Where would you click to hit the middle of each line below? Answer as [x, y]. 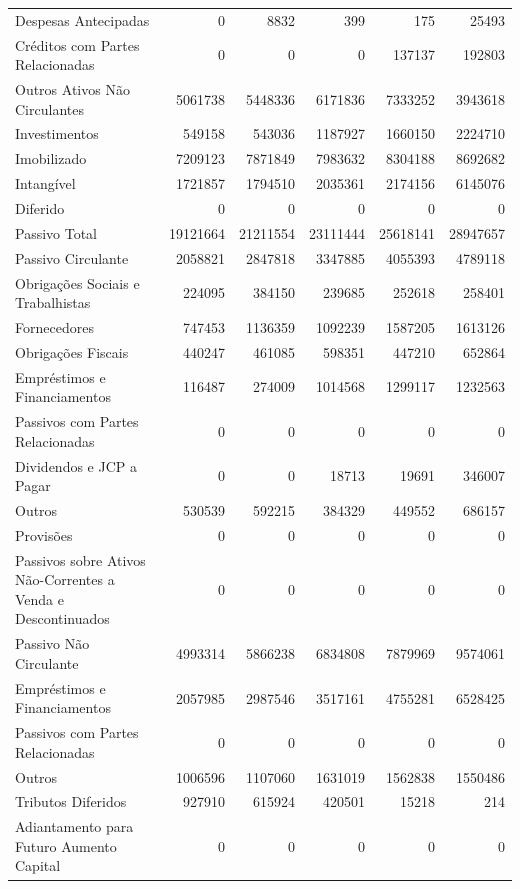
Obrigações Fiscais [72, 351]
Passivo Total [56, 232]
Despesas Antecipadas [82, 19]
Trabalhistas [53, 302]
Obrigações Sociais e [77, 282]
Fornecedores [54, 326]
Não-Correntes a [65, 579]
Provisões [44, 534]
